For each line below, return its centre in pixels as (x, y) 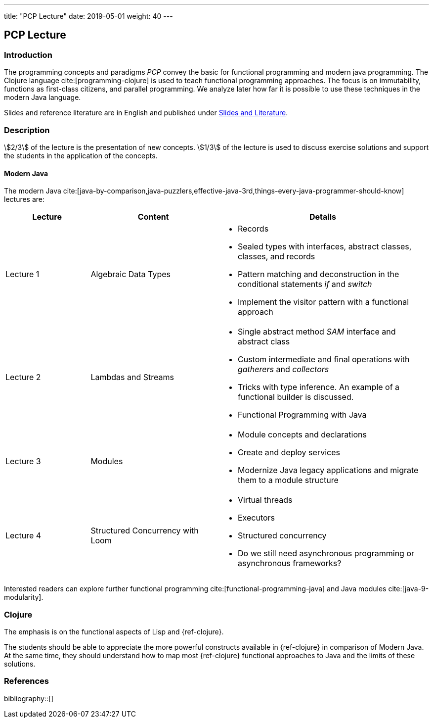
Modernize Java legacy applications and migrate (328, 470)
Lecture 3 (23, 461)
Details (323, 217)
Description (27, 130)
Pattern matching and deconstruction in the (318, 274)
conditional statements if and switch (305, 284)
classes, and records (276, 257)
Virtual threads (265, 500)
